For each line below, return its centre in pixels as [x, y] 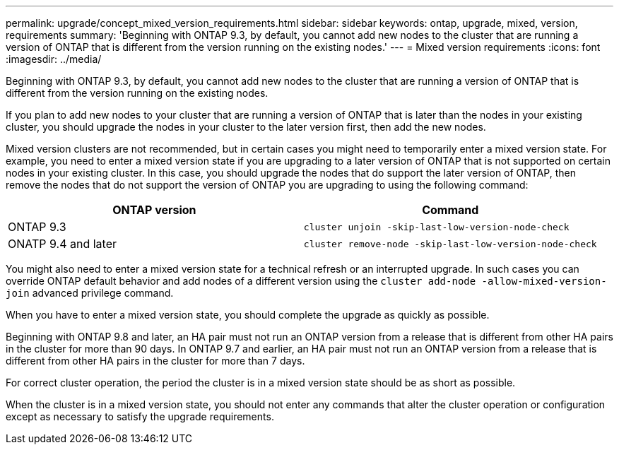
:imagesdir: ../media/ [54, 59]
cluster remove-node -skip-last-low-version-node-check [450, 244]
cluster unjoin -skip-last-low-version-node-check [436, 227]
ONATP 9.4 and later [62, 244]
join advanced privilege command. [90, 293]
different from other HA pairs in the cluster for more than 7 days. [155, 361]
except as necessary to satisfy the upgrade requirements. [140, 416]
